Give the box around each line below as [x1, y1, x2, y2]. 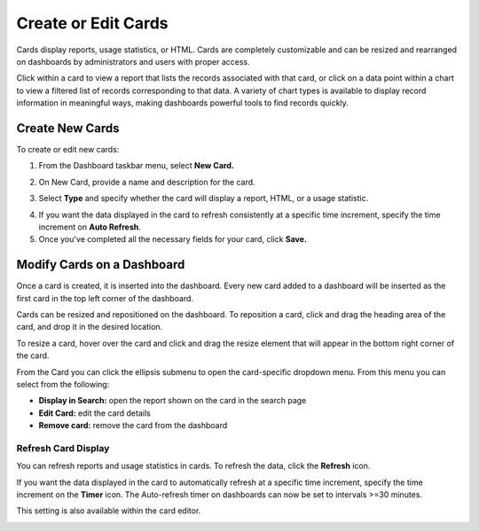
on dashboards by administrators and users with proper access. [16, 56, 250, 66]
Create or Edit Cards [16, 13, 169, 33]
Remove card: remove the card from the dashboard [38, 420, 228, 431]
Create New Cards [16, 121, 120, 136]
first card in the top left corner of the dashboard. [16, 293, 194, 303]
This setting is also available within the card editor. [16, 505, 201, 516]
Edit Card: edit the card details [38, 408, 151, 418]
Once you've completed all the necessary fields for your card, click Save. [38, 234, 308, 245]
